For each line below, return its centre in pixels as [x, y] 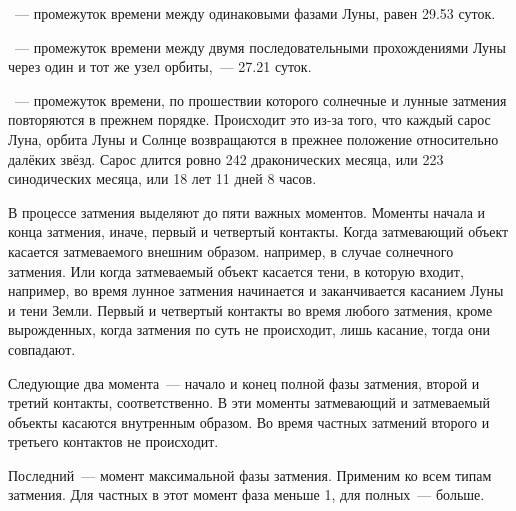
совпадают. [42, 348]
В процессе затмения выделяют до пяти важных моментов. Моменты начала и [247, 211]
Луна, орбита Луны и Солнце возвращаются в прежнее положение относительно [253, 138]
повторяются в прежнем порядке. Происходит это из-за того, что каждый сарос [249, 119]
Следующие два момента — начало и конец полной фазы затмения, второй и [244, 382]
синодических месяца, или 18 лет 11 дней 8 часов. [162, 178]
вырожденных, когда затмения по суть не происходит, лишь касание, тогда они [249, 329]
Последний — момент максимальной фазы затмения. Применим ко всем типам [250, 474]
